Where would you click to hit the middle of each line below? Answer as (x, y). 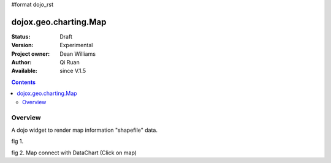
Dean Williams (78, 54)
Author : (21, 63)
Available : (25, 71)
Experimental (76, 45)
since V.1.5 (73, 71)
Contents (24, 82)
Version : (22, 45)
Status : (21, 36)
